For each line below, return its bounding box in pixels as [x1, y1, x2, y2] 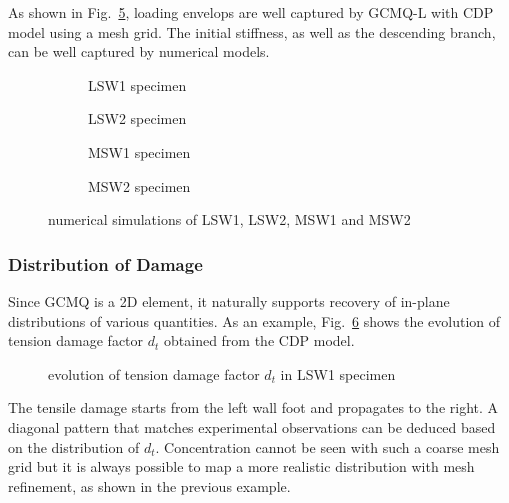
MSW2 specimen [88, 175, 191, 196]
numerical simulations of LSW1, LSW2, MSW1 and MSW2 [48, 209, 411, 230]
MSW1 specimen [88, 141, 191, 162]
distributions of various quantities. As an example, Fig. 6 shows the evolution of [8, 310, 501, 331]
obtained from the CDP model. [164, 330, 355, 351]
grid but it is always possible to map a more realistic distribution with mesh [8, 456, 475, 477]
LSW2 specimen [88, 108, 187, 129]
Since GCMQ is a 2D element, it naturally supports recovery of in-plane [8, 290, 450, 311]
